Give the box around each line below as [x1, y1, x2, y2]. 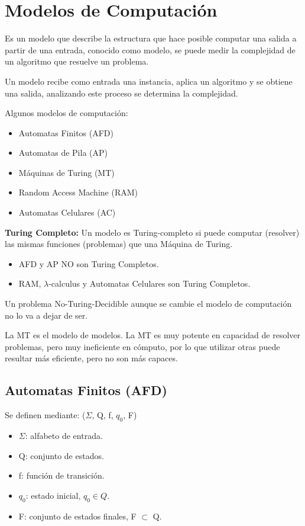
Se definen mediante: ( [5, 409, 86, 421]
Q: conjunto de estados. [18, 449, 104, 461]
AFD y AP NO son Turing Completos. [18, 257, 159, 270]
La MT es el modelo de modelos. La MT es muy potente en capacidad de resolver [5, 329, 301, 341]
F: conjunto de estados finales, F [18, 509, 137, 522]
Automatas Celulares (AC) [18, 206, 116, 219]
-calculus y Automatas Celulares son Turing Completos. [48, 277, 251, 290]
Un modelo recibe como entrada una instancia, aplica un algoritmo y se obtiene [5, 75, 293, 87]
